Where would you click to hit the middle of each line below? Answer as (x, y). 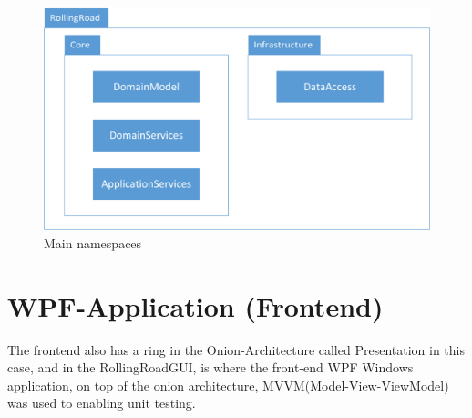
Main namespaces (93, 242)
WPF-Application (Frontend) (195, 305)
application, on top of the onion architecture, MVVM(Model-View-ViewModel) (228, 385)
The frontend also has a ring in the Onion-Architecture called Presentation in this (236, 349)
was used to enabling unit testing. (102, 403)
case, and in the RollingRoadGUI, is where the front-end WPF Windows (210, 367)
